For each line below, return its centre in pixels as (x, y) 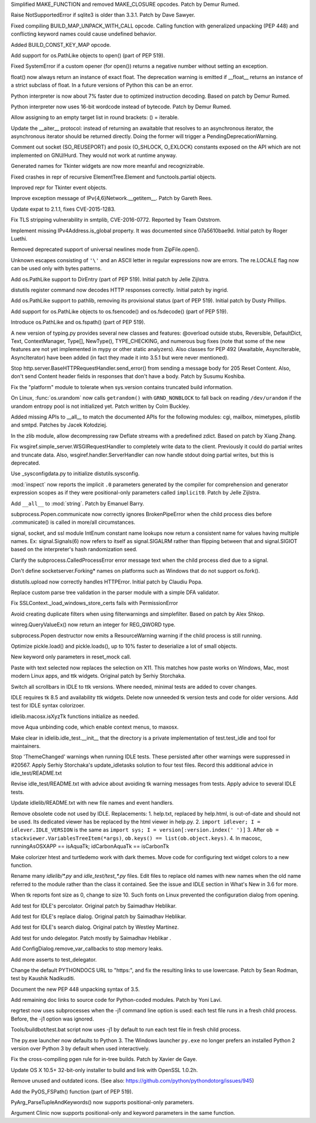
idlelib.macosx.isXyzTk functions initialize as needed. (75, 716)
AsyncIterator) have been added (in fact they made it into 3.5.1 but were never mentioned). (120, 358)
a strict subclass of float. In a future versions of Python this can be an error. (102, 85)
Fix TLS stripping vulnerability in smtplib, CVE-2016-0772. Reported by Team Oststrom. (116, 220)
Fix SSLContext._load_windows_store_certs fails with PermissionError (95, 603)
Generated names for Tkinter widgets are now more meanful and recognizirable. (108, 166)
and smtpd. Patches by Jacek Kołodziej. (59, 425)
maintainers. (26, 746)
